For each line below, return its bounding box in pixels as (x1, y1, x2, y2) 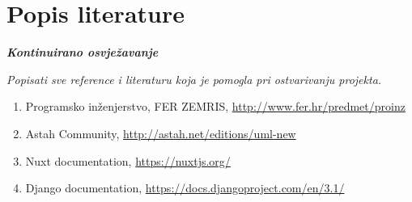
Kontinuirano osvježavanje (6, 44, 159, 61)
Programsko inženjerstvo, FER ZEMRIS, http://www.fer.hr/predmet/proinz (25, 98, 406, 115)
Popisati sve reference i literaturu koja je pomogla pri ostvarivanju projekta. (6, 70, 382, 87)
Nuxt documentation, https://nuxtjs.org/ (25, 152, 231, 169)
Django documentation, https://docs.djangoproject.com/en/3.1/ (25, 179, 345, 196)
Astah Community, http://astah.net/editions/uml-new (25, 124, 296, 141)
